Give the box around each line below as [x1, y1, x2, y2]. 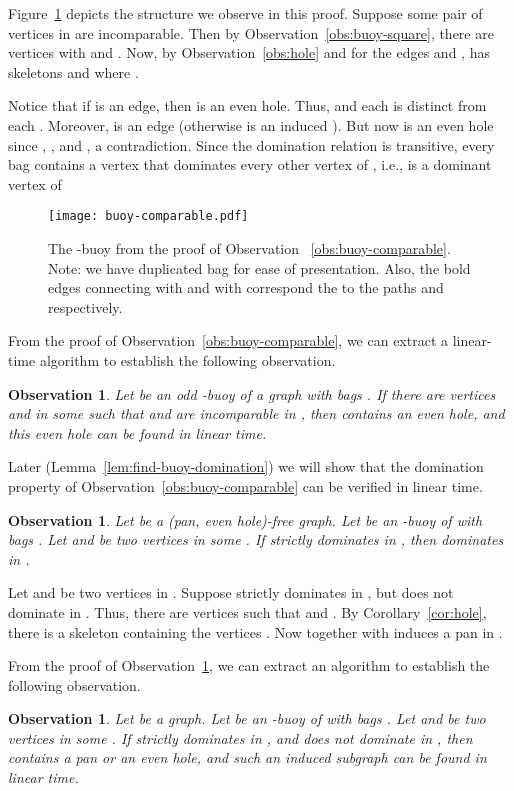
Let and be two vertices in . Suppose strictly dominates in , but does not [8, 582, 454, 603]
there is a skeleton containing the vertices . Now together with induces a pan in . [8, 621, 503, 642]
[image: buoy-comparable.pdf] [48, 209, 249, 224]
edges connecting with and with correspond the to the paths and [48, 277, 444, 298]
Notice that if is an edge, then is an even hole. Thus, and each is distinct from [8, 95, 487, 116]
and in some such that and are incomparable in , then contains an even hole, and [8, 403, 505, 424]
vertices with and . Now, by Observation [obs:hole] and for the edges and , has [8, 42, 490, 63]
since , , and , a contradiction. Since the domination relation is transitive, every [8, 134, 495, 155]
